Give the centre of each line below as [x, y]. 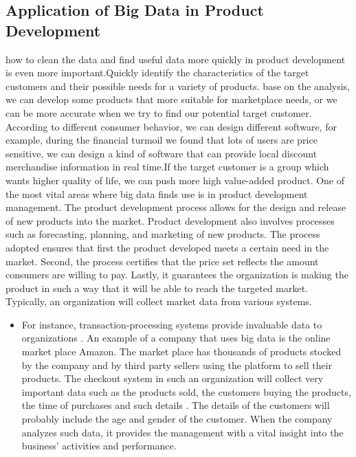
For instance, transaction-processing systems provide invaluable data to [172, 324]
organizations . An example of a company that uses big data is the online [176, 338]
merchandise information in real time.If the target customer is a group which [167, 167]
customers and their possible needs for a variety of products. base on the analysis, [178, 86]
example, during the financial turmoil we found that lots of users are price [162, 140]
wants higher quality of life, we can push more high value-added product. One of [175, 180]
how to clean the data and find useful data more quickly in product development [176, 59]
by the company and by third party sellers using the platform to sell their [177, 365]
